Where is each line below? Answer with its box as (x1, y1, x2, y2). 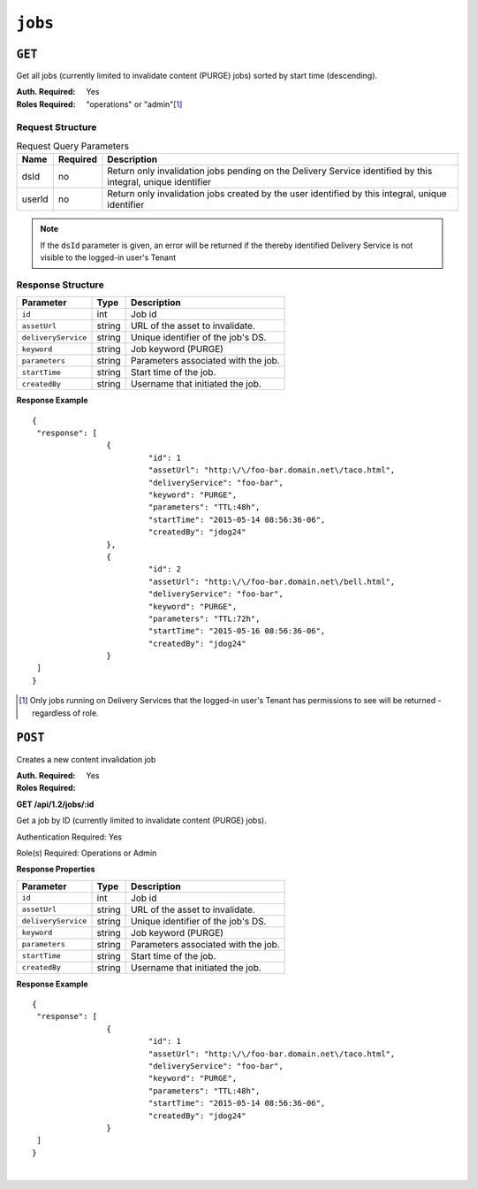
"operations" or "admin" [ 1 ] (86, 98, 183, 110)
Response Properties (16, 863, 96, 875)
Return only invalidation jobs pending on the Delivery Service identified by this (107, 165, 433, 177)
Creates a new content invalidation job (16, 754, 156, 764)
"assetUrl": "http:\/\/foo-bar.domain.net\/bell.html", (148, 576, 396, 587)
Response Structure (16, 279, 105, 291)
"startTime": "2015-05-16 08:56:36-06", (148, 626, 326, 636)
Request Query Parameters (16, 140, 130, 152)
